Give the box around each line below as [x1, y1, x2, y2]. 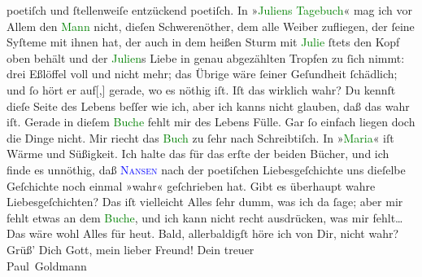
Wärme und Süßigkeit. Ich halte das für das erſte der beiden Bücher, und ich [7, 145, 389, 162]
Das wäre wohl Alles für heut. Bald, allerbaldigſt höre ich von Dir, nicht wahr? [7, 225, 399, 242]
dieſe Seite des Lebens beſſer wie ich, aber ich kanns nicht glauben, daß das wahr [7, 97, 410, 114]
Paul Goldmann [7, 257, 87, 274]
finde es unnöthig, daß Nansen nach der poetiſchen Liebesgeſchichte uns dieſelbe [7, 160, 406, 178]
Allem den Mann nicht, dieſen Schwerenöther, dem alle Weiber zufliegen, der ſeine [7, 17, 415, 34]
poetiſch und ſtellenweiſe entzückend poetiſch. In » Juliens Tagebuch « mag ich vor [7, 2, 412, 18]
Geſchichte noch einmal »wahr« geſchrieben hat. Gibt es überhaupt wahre [7, 177, 376, 194]
